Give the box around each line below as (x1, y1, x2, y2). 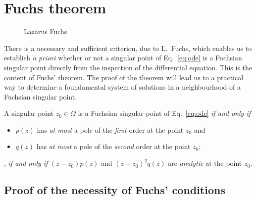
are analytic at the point (168, 158, 242, 168)
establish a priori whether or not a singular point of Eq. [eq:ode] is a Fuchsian (4, 52, 242, 63)
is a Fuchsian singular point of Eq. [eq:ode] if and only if (78, 108, 251, 118)
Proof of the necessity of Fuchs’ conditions (4, 182, 225, 198)
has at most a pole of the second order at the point (36, 141, 191, 151)
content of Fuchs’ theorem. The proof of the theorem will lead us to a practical (4, 72, 244, 82)
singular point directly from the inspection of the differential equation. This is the (4, 62, 253, 72)
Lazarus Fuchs (24, 26, 67, 37)
